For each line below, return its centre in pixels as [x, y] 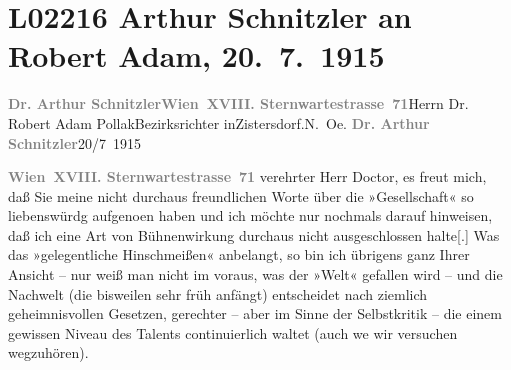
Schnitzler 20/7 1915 [74, 142]
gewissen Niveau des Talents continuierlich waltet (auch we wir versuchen [233, 332]
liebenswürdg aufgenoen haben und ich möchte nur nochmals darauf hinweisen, [250, 215]
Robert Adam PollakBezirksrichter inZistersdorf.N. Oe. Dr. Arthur [219, 122]
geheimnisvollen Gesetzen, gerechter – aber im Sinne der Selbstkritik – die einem [255, 313]
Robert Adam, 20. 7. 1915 [196, 55]
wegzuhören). [48, 352]
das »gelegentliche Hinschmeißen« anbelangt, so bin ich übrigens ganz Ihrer [239, 254]
